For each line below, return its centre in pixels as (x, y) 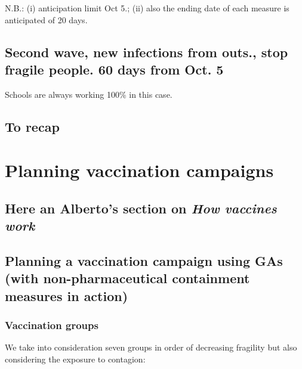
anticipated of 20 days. (46, 19)
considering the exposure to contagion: (75, 359)
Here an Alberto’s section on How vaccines (141, 208)
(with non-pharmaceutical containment (127, 278)
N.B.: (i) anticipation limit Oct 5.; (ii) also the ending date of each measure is (147, 8)
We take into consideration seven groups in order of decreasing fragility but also (151, 347)
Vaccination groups (52, 325)
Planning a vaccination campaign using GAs (144, 261)
